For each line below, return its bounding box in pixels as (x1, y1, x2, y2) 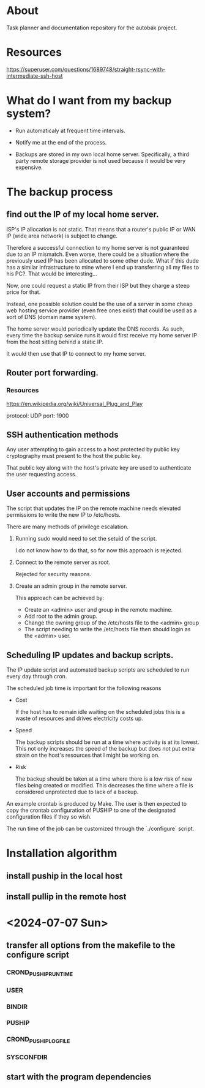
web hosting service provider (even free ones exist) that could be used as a (6, 307, 197, 314)
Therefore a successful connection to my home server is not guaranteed (6, 244, 189, 251)
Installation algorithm (6, 846, 117, 860)
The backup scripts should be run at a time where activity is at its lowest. (15, 738, 199, 746)
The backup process (6, 185, 113, 199)
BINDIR (6, 1002, 28, 1011)
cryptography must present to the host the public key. (6, 452, 142, 460)
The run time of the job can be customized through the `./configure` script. (6, 825, 195, 832)
